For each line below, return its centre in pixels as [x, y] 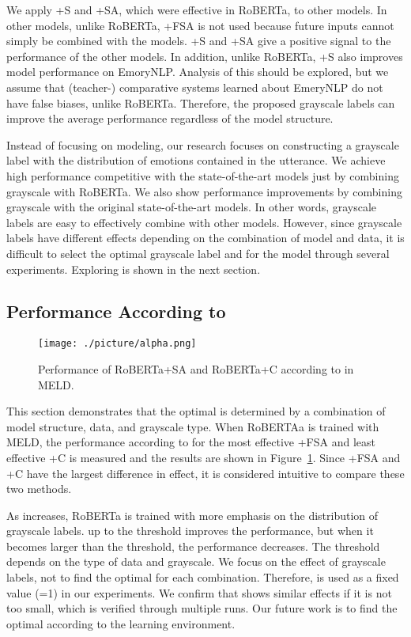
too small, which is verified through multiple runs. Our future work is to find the [202, 608]
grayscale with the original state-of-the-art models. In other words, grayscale [192, 207]
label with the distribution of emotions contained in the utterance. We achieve [196, 160]
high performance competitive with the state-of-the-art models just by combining [203, 175]
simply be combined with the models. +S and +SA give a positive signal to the [199, 41]
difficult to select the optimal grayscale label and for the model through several [198, 253]
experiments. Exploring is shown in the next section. [134, 269]
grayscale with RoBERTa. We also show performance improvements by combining [204, 191]
